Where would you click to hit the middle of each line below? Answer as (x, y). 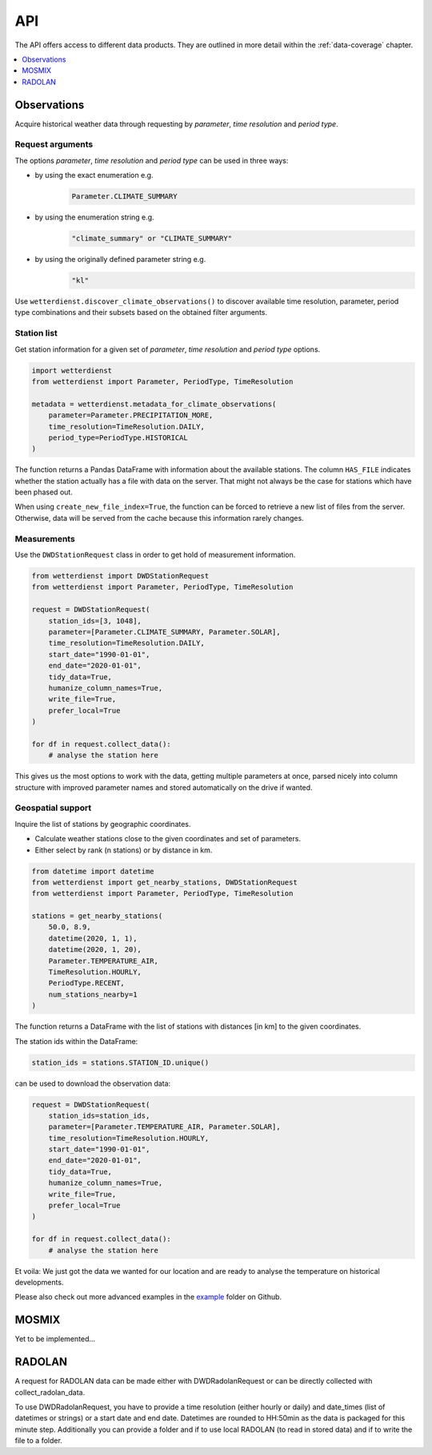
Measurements (45, 538)
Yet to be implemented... (55, 1339)
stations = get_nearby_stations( (97, 916)
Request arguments (54, 144)
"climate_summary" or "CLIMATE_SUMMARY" (152, 239)
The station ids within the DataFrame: (76, 1041)
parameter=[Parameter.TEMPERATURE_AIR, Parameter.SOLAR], (164, 1127)
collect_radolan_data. (50, 1392)
